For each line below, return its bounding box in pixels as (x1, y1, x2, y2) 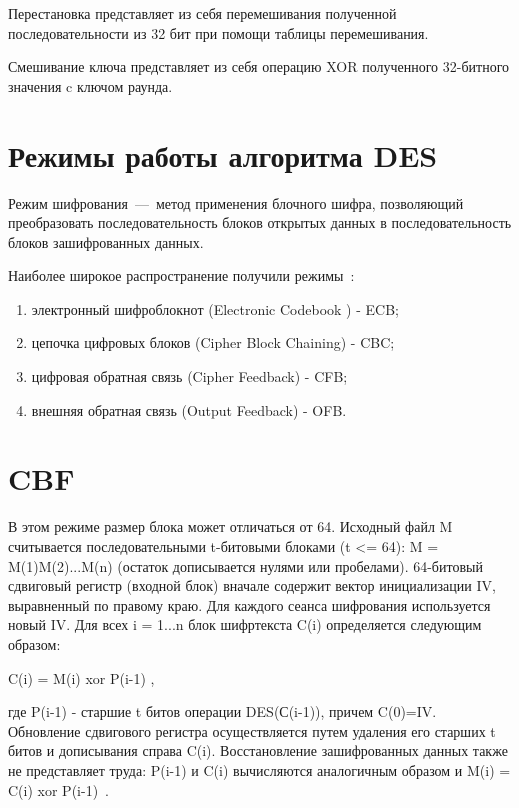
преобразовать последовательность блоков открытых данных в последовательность (8, 212, 512, 233)
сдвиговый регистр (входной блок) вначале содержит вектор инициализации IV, (8, 575, 496, 596)
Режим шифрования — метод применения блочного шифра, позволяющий (8, 192, 464, 213)
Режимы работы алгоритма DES (8, 134, 438, 175)
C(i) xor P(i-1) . (8, 779, 109, 800)
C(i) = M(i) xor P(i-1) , (8, 667, 155, 688)
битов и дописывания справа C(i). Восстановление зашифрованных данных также (8, 740, 508, 761)
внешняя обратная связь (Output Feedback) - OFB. (31, 399, 347, 420)
